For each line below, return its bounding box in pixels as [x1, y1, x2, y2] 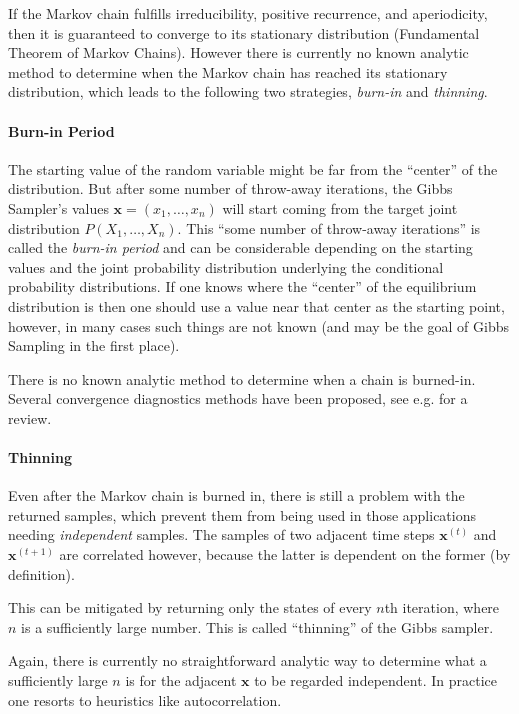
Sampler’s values [8, 197, 109, 218]
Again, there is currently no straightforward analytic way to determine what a [8, 650, 487, 671]
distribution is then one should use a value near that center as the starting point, [8, 295, 505, 316]
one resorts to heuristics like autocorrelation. [8, 689, 282, 710]
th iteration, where [384, 597, 500, 618]
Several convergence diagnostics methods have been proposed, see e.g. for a [8, 388, 468, 409]
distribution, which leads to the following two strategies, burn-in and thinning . [8, 81, 488, 102]
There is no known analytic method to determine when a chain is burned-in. [8, 368, 476, 389]
